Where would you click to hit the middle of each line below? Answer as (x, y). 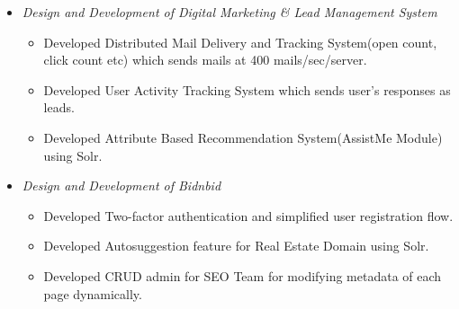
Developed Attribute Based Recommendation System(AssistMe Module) (243, 137)
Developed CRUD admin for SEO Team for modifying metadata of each (243, 275)
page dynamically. (93, 293)
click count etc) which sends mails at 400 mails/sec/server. (205, 60)
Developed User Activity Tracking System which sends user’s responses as (247, 89)
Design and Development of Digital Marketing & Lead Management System (229, 12)
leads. (59, 107)
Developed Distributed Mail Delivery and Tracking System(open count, (240, 42)
